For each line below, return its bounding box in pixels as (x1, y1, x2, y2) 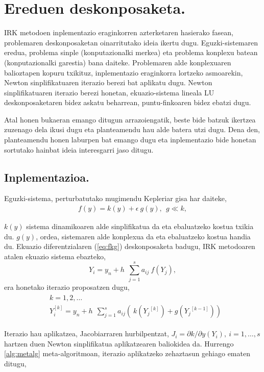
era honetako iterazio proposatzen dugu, (4, 281, 130, 292)
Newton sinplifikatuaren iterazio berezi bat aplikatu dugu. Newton (4, 77, 212, 88)
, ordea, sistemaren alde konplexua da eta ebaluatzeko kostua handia (36, 231, 251, 241)
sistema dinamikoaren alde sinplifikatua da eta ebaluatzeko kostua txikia (26, 221, 254, 232)
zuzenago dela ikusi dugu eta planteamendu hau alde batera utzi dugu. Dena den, (4, 124, 260, 135)
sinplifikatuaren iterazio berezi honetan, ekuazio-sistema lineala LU (4, 87, 214, 97)
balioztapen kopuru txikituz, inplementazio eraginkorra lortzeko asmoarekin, (4, 67, 243, 78)
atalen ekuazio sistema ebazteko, (4, 251, 106, 261)
